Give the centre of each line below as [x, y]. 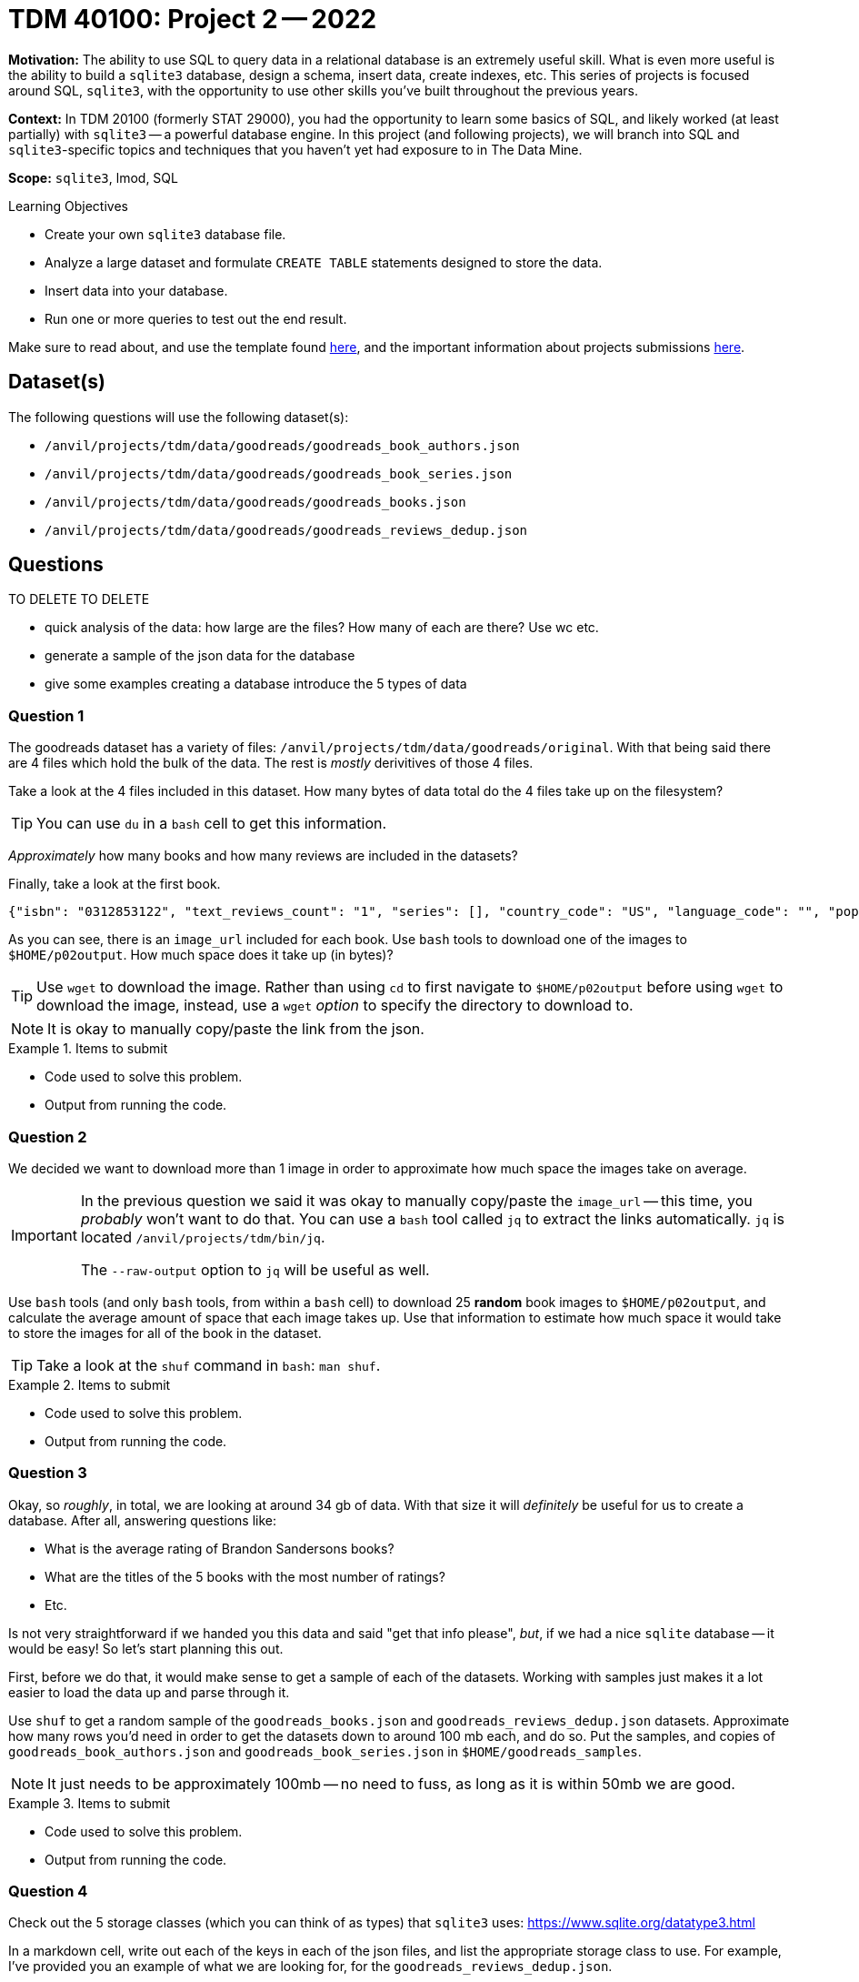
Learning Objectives [68, 206]
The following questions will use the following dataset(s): [179, 417]
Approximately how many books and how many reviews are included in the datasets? [263, 856]
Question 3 [48, 1473]
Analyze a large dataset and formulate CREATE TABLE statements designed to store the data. [324, 262]
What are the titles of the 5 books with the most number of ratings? [245, 1576]
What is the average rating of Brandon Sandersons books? [220, 1548]
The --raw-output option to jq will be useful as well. [255, 1269]
